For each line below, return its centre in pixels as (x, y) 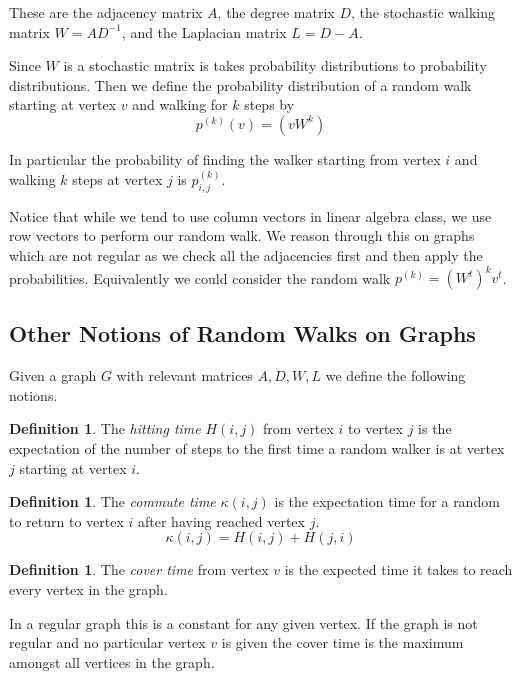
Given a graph (53, 375)
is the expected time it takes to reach (398, 569)
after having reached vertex (221, 520)
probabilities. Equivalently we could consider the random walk (200, 277)
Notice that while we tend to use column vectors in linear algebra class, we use (250, 215)
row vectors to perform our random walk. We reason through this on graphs (242, 235)
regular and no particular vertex (107, 642)
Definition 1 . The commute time (112, 501)
